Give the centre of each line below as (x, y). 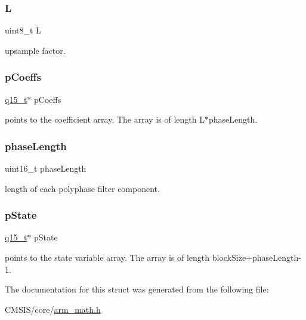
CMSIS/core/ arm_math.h (53, 309)
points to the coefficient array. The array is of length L (105, 119)
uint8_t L (23, 30)
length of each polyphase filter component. (82, 188)
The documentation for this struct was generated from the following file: (137, 289)
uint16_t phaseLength (46, 168)
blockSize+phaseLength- (256, 257)
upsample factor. (35, 50)
